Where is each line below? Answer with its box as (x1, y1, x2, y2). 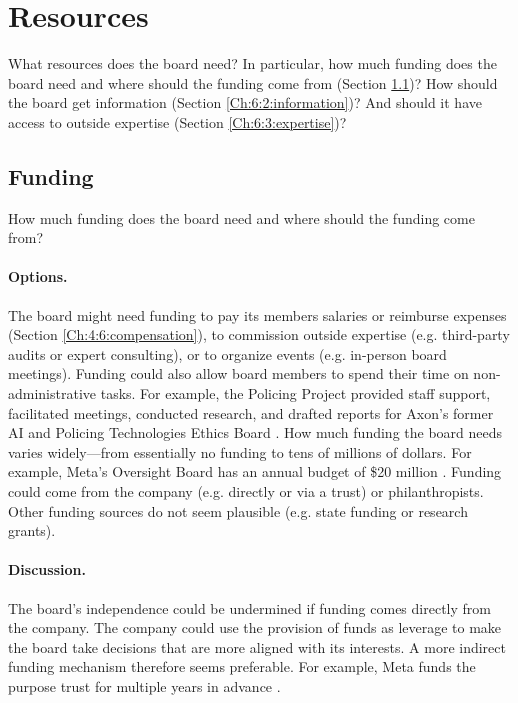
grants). (8, 520, 56, 541)
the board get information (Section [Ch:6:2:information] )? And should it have (8, 92, 482, 113)
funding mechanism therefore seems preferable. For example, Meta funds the (8, 656, 476, 677)
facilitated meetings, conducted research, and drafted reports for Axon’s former (8, 402, 494, 423)
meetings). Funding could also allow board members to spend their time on (8, 363, 469, 384)
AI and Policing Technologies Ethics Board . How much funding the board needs (8, 422, 503, 443)
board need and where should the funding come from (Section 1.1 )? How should (8, 72, 498, 93)
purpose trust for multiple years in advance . (8, 675, 281, 696)
